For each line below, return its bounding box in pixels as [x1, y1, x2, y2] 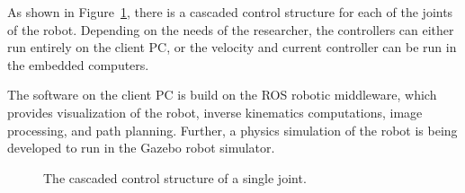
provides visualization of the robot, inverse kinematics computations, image [7, 102, 423, 121]
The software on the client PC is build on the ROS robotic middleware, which [7, 85, 437, 104]
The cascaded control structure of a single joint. [43, 168, 307, 187]
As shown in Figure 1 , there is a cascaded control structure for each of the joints [7, 3, 453, 21]
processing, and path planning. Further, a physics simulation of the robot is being [7, 120, 458, 139]
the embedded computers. [7, 55, 149, 74]
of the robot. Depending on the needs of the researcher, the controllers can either [7, 20, 454, 39]
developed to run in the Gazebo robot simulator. [7, 138, 275, 157]
